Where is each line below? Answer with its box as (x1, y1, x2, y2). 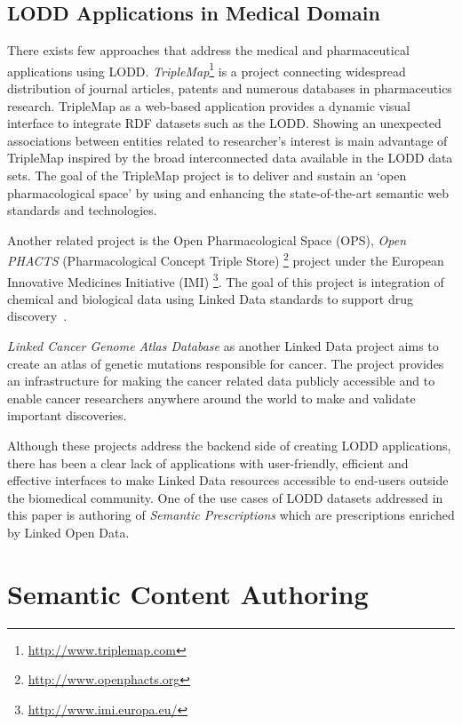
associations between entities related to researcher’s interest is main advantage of (7, 131, 448, 149)
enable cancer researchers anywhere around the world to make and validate (7, 388, 416, 407)
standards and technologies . (7, 201, 157, 219)
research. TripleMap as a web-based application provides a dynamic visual (7, 96, 410, 115)
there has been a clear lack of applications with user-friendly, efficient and (7, 453, 409, 472)
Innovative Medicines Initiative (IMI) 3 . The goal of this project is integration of (7, 269, 444, 291)
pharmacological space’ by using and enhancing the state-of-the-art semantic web (7, 183, 449, 202)
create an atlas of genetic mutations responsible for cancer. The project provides (7, 354, 444, 372)
